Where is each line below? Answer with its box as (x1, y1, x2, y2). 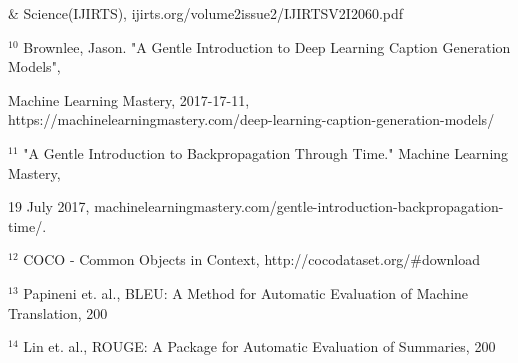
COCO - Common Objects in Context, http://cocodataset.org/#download (23, 249, 480, 270)
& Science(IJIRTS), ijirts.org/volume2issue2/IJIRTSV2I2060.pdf (8, 3, 404, 23)
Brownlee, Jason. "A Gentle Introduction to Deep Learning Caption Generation (23, 36, 511, 57)
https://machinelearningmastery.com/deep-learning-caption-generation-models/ (8, 109, 495, 130)
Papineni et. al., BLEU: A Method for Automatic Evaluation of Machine (23, 282, 469, 303)
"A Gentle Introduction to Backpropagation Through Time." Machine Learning (23, 142, 509, 163)
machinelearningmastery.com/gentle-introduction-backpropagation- (94, 196, 504, 217)
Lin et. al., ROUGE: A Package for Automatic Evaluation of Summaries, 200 (23, 336, 496, 357)
